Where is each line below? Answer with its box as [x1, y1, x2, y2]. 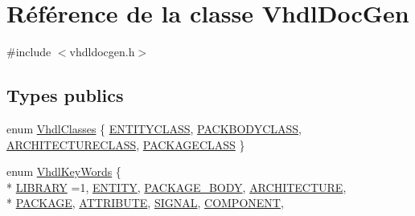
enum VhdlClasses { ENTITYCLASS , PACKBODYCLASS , [6, 120, 302, 137]
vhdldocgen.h [69, 43, 135, 60]
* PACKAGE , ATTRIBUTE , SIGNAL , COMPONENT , [6, 194, 284, 211]
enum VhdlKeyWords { [6, 163, 121, 180]
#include [6, 43, 51, 60]
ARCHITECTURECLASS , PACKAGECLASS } [6, 136, 245, 153]
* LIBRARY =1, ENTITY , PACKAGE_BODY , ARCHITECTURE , [6, 178, 347, 195]
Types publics [6, 83, 124, 108]
